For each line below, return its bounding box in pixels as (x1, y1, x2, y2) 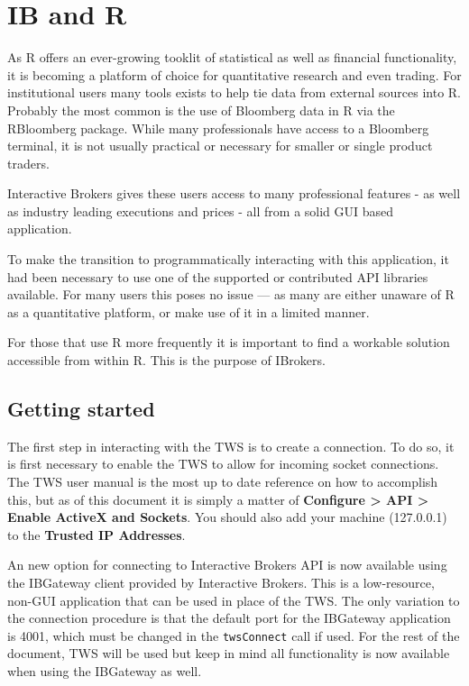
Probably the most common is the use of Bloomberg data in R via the (7, 100, 395, 119)
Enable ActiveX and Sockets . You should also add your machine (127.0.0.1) (7, 508, 447, 526)
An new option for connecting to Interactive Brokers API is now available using (7, 555, 447, 574)
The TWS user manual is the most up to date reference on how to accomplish (7, 472, 438, 491)
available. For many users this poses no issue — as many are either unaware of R (7, 285, 455, 304)
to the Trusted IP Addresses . (7, 525, 186, 544)
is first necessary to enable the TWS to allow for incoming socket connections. (7, 454, 439, 473)
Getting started (7, 395, 155, 423)
